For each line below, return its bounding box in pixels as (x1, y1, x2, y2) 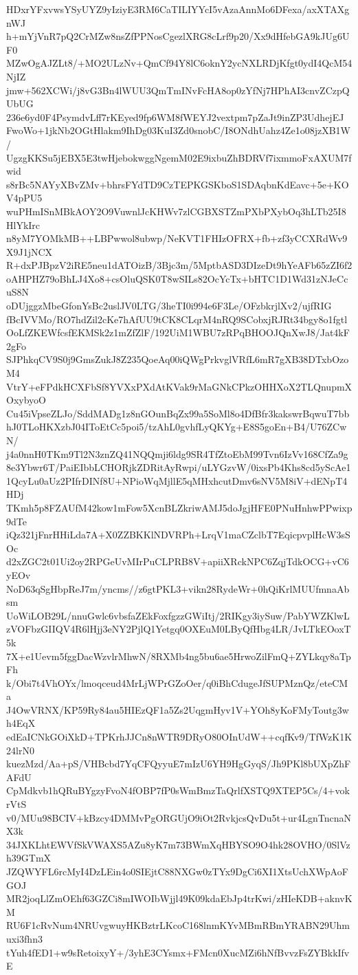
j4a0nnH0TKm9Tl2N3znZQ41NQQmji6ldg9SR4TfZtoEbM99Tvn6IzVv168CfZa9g (6, 446, 348, 461)
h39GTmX (6, 851, 52, 865)
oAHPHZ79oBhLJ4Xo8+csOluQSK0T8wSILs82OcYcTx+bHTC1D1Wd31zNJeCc (6, 271, 348, 285)
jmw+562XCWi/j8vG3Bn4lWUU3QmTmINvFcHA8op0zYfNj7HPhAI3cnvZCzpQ (6, 83, 350, 97)
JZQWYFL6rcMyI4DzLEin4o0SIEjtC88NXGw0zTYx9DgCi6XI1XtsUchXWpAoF (6, 864, 348, 878)
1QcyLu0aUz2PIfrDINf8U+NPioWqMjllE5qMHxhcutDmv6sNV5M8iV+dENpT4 (6, 473, 348, 488)
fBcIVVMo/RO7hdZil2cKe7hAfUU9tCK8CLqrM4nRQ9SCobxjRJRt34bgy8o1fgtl (6, 311, 348, 326)
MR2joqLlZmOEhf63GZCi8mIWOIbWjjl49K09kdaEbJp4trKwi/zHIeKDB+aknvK (6, 891, 353, 906)
